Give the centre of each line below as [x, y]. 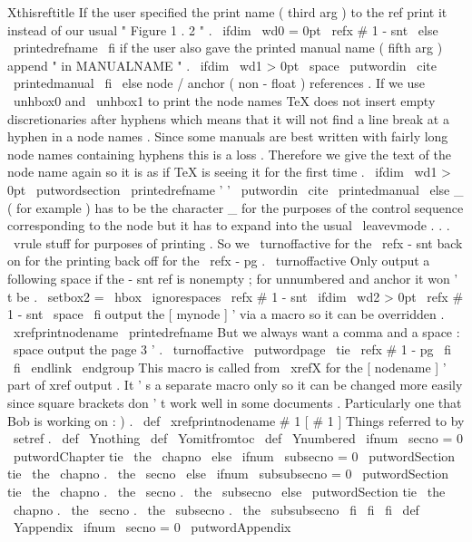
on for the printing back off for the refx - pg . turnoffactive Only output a [219, 261]
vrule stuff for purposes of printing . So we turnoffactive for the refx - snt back [238, 242]
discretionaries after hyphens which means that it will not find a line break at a [228, 118]
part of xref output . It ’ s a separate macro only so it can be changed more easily [235, 385]
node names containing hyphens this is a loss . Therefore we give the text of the [229, 154]
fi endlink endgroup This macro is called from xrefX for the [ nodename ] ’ [230, 367]
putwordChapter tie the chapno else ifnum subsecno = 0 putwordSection [234, 455]
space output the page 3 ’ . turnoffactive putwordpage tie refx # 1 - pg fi [232, 349]
